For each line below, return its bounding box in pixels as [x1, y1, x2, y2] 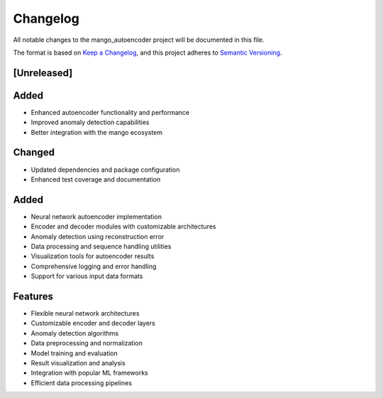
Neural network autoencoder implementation [30, 212, 162, 221]
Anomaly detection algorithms [30, 328, 119, 337]
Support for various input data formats [30, 272, 143, 280]
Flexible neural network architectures [30, 309, 140, 318]
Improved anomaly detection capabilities [30, 118, 150, 127]
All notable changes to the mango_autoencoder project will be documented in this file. [13, 35, 265, 44]
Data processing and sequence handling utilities [30, 242, 172, 251]
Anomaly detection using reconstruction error [30, 232, 165, 241]
